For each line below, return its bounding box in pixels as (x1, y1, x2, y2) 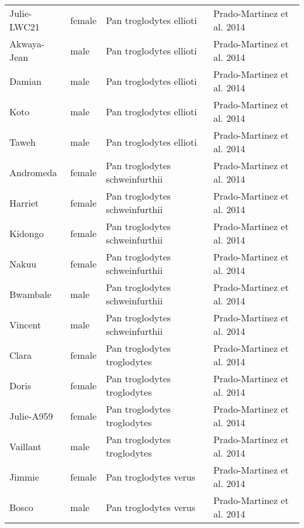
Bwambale (9, 287, 51, 301)
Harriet (9, 196, 39, 210)
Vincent (9, 317, 42, 331)
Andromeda (9, 165, 57, 179)
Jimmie (9, 469, 39, 484)
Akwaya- (9, 37, 45, 50)
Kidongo (9, 226, 44, 240)
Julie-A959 (9, 409, 53, 423)
